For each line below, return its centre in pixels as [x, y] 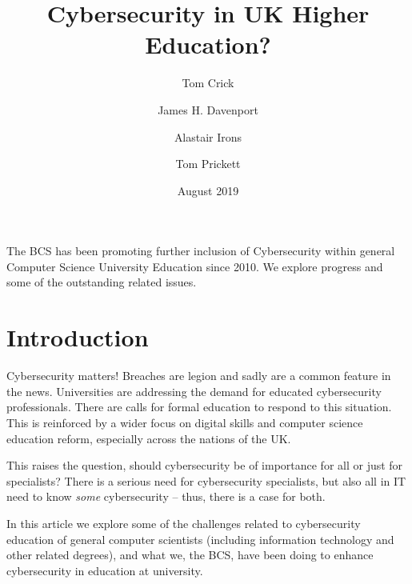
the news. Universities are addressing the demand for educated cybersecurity [194, 391]
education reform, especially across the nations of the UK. [149, 438]
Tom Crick [208, 83]
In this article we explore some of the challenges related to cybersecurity [184, 523]
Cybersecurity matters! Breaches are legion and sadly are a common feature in [199, 376]
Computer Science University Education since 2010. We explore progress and [195, 266]
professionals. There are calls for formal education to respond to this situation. [199, 407]
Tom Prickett [208, 164]
